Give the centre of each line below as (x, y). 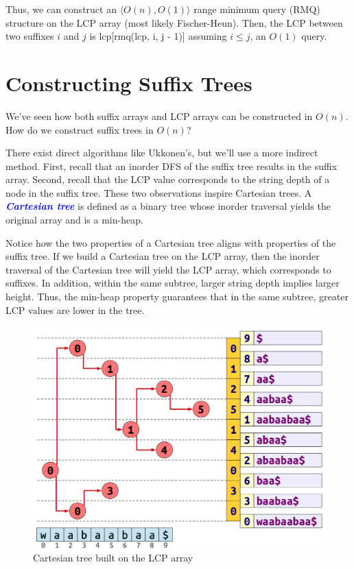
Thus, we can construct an (61, 9)
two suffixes (30, 36)
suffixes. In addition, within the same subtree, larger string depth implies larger (173, 283)
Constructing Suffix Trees (129, 83)
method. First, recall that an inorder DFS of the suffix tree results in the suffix (172, 166)
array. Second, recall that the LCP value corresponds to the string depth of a (168, 179)
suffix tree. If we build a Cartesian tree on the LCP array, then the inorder (163, 256)
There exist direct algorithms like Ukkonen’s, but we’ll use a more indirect (162, 153)
